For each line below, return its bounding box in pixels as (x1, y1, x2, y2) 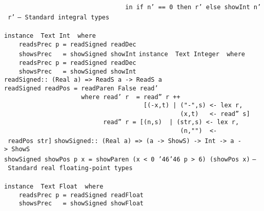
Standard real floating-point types (8, 164, 133, 172)
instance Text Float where (4, 183, 104, 190)
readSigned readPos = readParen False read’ (4, 84, 158, 92)
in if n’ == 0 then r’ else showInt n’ (125, 4, 261, 11)
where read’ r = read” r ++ (81, 93, 180, 101)
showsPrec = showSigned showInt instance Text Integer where (18, 51, 245, 58)
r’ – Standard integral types (8, 13, 110, 21)
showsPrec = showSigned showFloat (18, 200, 144, 207)
